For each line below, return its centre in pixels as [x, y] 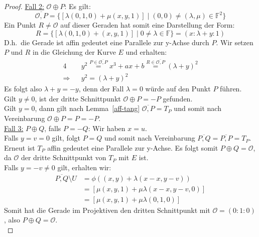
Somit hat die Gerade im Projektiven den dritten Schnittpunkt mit [107, 210]
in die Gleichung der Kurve [74, 52]
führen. [231, 89]
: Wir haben [107, 128]
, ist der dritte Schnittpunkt [78, 98]
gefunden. [178, 98]
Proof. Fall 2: [24, 6]
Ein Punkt [20, 25]
